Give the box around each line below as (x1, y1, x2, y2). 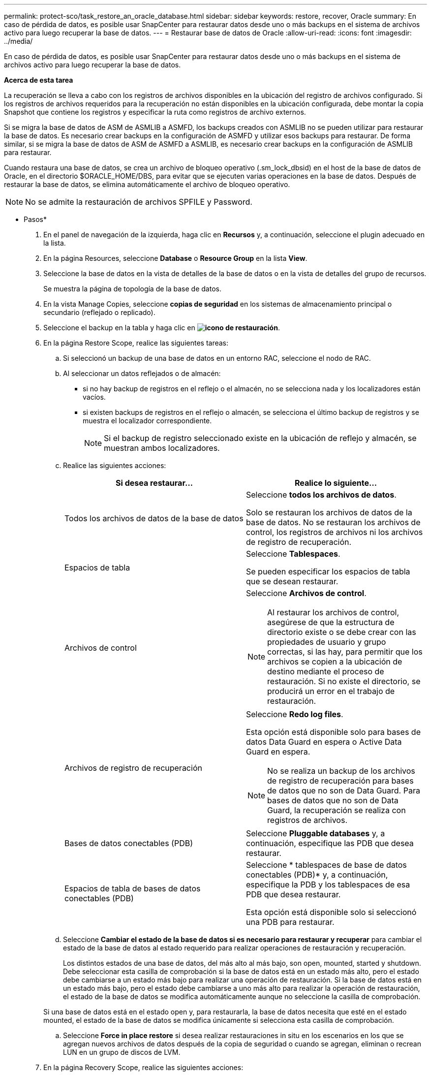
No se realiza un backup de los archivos (267, 766, 415, 776)
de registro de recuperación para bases (267, 776, 414, 786)
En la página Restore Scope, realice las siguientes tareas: (43, 339, 229, 347)
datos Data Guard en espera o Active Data (246, 737, 402, 747)
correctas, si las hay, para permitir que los (267, 647, 423, 657)
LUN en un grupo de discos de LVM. (63, 1048, 181, 1056)
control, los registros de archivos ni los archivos (246, 527, 423, 537)
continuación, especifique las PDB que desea (246, 838, 414, 848)
